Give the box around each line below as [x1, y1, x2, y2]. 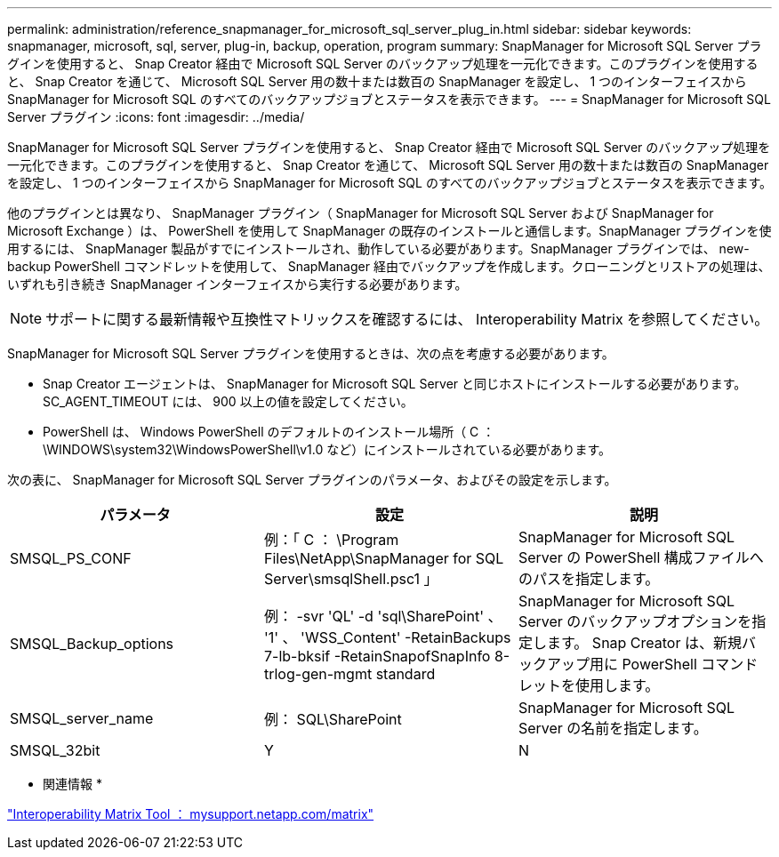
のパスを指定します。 [518, 570, 660, 588]
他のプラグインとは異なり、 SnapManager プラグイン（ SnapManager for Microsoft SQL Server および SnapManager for [7, 205, 714, 220]
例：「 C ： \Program [263, 531, 399, 549]
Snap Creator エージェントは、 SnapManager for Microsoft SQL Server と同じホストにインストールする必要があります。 [43, 376, 747, 391]
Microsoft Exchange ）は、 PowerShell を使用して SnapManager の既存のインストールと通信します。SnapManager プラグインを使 [7, 223, 772, 238]
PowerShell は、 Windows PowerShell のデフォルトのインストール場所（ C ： [43, 424, 495, 439]
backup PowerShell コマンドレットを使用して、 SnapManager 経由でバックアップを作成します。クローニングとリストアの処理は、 [7, 259, 771, 274]
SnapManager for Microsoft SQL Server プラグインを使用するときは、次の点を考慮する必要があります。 [7, 346, 614, 361]
